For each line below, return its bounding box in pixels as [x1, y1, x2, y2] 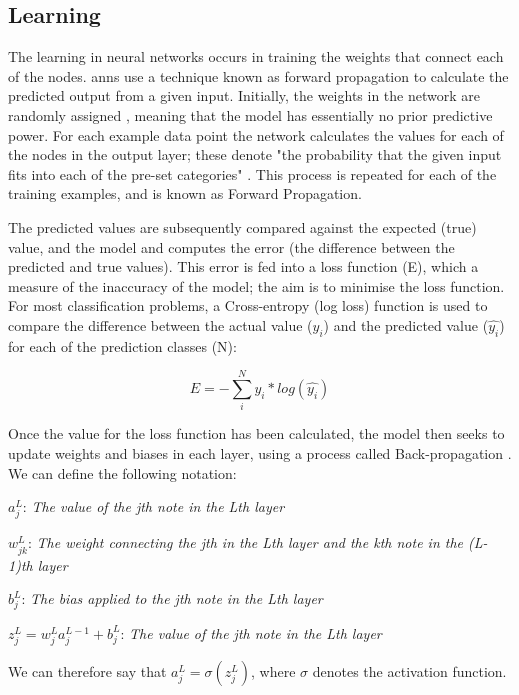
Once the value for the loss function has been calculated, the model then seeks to [8, 423, 505, 444]
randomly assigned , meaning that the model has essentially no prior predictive [8, 104, 493, 125]
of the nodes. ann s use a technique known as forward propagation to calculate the [8, 65, 509, 86]
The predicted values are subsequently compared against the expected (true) [8, 216, 477, 237]
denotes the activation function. [312, 661, 507, 682]
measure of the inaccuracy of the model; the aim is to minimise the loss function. [8, 275, 505, 296]
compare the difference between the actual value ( [8, 314, 313, 335]
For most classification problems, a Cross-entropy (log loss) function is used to [8, 295, 488, 316]
